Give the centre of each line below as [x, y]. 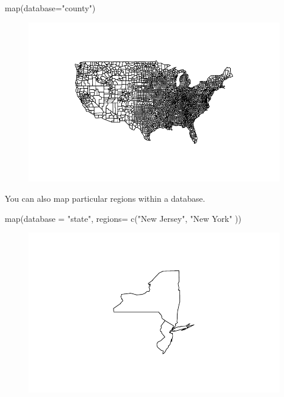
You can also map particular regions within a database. [105, 198]
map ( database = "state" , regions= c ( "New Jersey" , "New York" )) [123, 218]
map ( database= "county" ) [50, 8]
